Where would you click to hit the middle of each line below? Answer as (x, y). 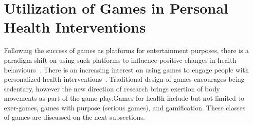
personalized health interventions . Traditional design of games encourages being (124, 79)
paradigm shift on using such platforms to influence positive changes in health (120, 60)
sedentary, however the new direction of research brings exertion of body (112, 88)
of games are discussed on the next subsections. (74, 117)
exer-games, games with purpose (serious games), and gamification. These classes (125, 107)
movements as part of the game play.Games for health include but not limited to (124, 98)
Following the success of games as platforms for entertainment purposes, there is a (126, 50)
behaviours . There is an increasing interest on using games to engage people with (126, 69)
